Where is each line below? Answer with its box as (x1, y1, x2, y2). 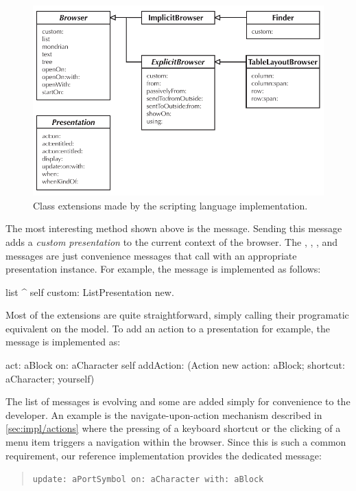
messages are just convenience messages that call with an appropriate (5, 248, 297, 262)
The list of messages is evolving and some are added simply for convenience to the (5, 394, 351, 409)
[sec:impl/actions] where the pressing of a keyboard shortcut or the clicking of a (5, 421, 341, 435)
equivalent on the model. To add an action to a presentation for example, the (5, 321, 331, 335)
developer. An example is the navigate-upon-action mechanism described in (5, 407, 322, 422)
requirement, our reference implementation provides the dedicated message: (5, 448, 322, 462)
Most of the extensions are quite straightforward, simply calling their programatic (5, 308, 349, 322)
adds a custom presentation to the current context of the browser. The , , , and (5, 234, 338, 249)
